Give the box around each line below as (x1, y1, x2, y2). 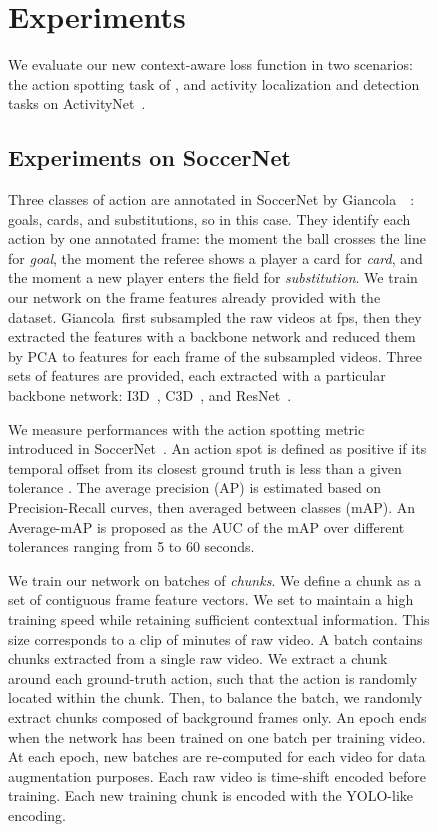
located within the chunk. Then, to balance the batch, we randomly (8, 687, 423, 708)
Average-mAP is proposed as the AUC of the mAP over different (8, 516, 405, 537)
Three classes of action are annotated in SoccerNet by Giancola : (8, 189, 415, 210)
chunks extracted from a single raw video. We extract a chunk (8, 648, 388, 669)
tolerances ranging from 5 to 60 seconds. (8, 536, 255, 557)
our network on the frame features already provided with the (8, 287, 381, 308)
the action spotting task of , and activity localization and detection (8, 73, 420, 94)
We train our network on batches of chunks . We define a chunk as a (8, 569, 422, 590)
